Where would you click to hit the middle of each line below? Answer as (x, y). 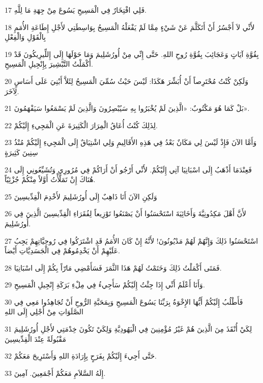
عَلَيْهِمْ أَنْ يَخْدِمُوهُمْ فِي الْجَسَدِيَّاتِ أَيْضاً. (63, 251)
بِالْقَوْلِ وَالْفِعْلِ (25, 37)
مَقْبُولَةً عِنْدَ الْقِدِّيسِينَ (35, 338)
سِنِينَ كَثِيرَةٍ (21, 152)
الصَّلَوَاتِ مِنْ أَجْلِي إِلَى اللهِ (44, 312)
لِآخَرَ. (12, 91)
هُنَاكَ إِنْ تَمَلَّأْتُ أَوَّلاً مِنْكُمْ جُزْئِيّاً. (50, 179)
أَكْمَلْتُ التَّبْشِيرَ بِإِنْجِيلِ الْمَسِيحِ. (49, 64)
